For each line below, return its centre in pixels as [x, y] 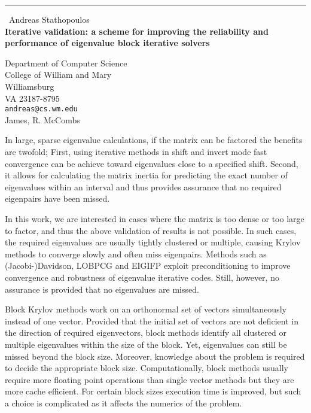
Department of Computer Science [66, 63]
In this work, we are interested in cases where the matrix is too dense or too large [155, 218]
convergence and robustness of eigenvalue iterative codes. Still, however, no [142, 277]
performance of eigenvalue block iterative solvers [107, 43]
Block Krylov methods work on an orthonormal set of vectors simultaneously [146, 309]
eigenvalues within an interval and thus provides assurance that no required [143, 186]
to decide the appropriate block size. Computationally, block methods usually [147, 368]
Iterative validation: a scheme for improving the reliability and [137, 31]
